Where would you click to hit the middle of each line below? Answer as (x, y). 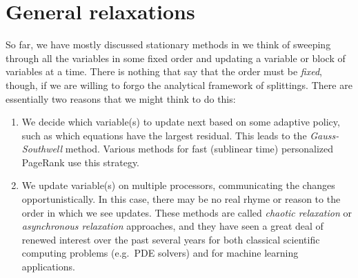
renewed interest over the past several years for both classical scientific (171, 239)
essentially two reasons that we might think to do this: (121, 98)
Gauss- (325, 135)
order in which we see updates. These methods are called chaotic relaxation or (187, 212)
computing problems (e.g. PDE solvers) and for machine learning (160, 253)
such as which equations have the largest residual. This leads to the (164, 135)
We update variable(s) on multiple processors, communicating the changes (178, 185)
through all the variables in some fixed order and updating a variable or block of (176, 58)
